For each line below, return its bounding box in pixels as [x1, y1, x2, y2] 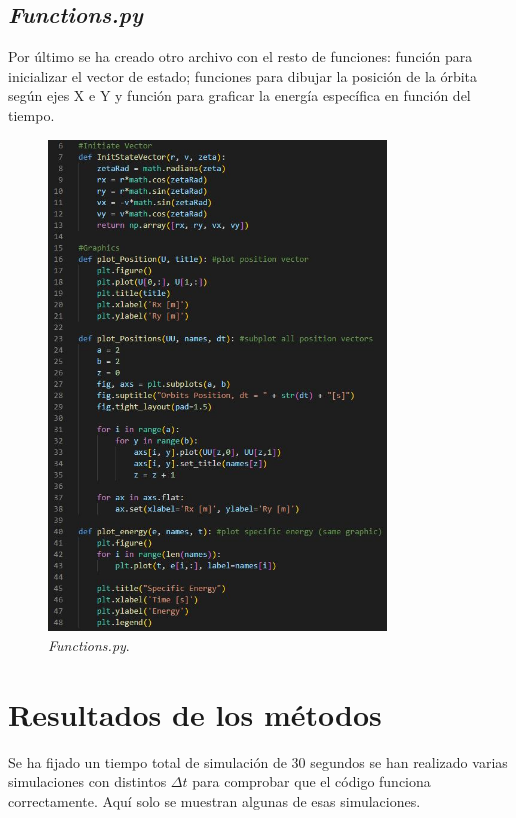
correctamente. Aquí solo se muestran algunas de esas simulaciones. [8, 790, 421, 811]
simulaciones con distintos [8, 771, 167, 792]
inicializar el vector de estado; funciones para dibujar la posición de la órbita [8, 65, 478, 86]
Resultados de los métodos [8, 693, 382, 734]
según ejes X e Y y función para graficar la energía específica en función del [8, 85, 471, 106]
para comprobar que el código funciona [192, 771, 431, 792]
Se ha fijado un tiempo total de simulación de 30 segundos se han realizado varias [8, 751, 508, 772]
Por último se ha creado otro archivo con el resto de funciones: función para [8, 46, 473, 67]
